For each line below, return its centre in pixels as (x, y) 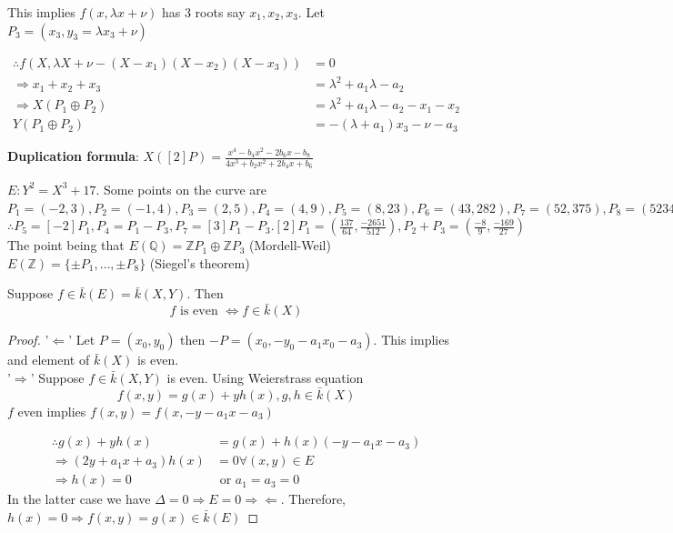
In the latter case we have (79, 499)
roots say (220, 12)
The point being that (66, 245)
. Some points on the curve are (181, 189)
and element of (49, 360)
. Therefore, (313, 499)
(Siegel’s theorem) (200, 262)
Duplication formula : (73, 156)
